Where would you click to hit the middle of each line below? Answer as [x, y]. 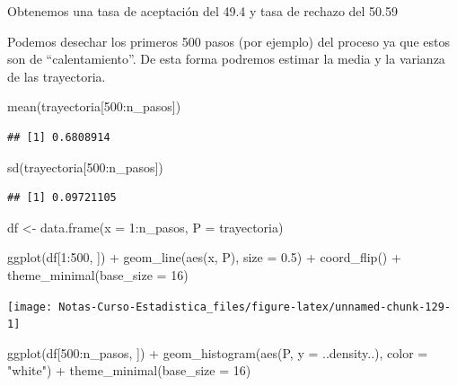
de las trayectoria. [57, 76]
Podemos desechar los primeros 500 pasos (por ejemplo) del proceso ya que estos [228, 41]
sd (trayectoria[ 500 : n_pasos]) [85, 167]
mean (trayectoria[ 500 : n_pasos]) [94, 106]
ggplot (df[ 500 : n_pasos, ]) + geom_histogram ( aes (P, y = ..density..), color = [218, 352]
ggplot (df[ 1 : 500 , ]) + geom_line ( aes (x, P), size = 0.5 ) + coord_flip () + [204, 257]
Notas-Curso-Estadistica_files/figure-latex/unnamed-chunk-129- [255, 307]
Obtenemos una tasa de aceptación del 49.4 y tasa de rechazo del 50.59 [202, 11]
